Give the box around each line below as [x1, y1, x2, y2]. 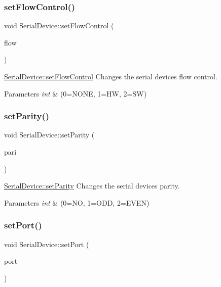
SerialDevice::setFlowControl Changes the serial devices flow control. [4, 71, 217, 81]
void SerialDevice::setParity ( [4, 129, 95, 140]
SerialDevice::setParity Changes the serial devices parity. [4, 180, 180, 191]
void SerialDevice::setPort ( [4, 238, 89, 249]
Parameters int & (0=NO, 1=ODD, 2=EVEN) [4, 197, 150, 208]
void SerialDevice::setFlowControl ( [4, 20, 114, 31]
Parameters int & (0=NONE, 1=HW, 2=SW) [4, 88, 147, 99]
